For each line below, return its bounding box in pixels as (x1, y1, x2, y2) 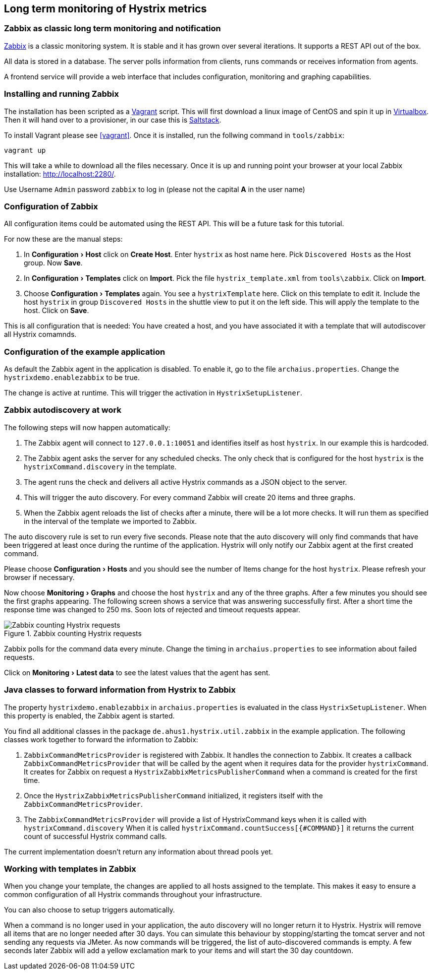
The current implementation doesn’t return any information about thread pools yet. (4, 847, 273, 856)
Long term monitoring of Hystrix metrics (4, 2, 207, 15)
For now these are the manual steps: (4, 235, 123, 244)
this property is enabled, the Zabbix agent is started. (4, 711, 175, 720)
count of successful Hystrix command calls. (24, 832, 167, 841)
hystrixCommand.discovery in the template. (24, 462, 177, 471)
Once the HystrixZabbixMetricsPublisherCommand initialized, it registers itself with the (24, 791, 323, 800)
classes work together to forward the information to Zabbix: (4, 735, 198, 744)
